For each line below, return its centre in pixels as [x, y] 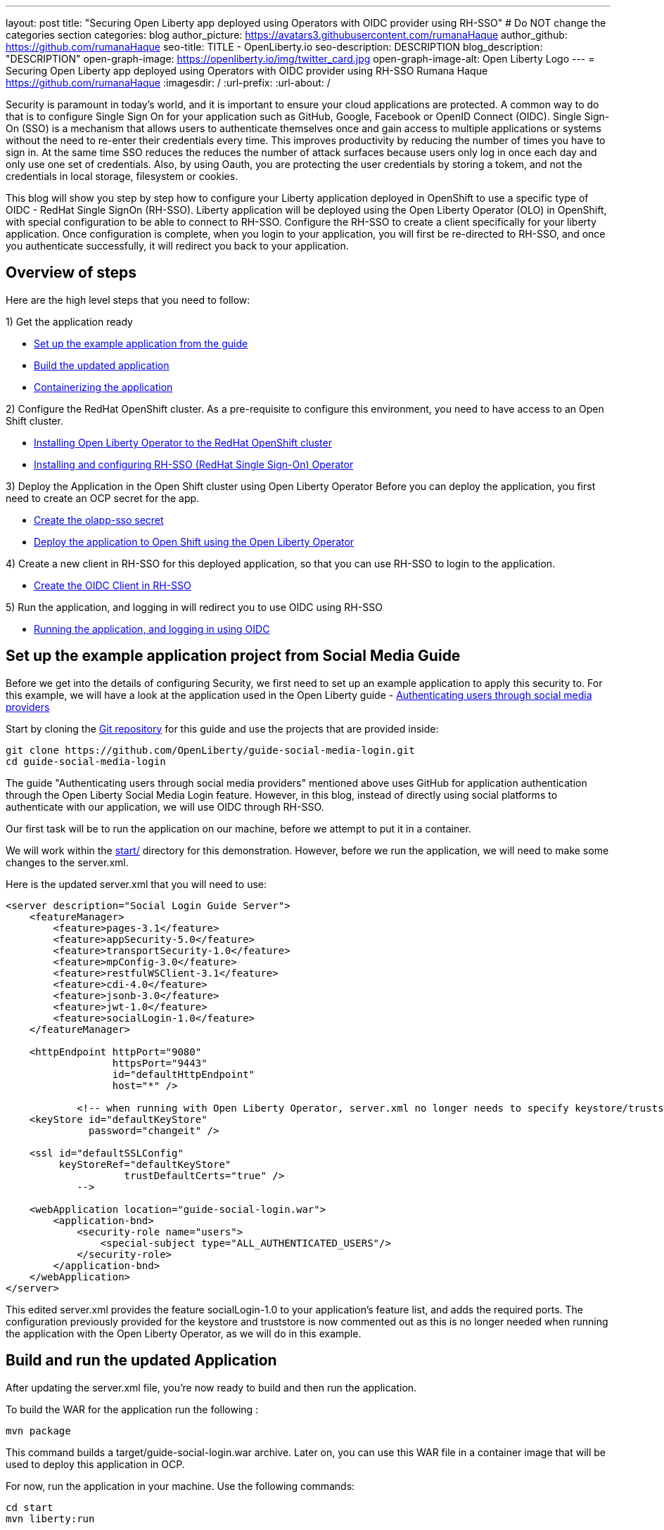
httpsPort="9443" [160, 1063]
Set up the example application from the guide [141, 343]
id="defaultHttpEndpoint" [184, 1074]
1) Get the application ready [69, 321]
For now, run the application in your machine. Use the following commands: [180, 1486]
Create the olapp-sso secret [99, 520]
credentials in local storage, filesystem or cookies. [122, 176]
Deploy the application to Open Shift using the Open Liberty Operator [194, 541]
